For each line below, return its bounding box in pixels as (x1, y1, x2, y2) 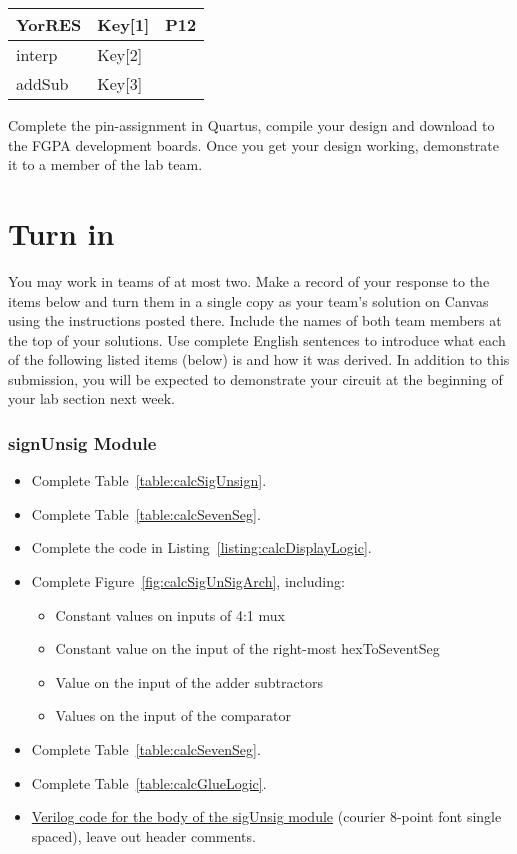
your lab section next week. (8, 388, 175, 409)
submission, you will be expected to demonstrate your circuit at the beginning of (8, 368, 503, 389)
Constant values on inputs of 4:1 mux (55, 604, 285, 625)
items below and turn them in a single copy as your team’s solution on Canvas (8, 290, 489, 311)
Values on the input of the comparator (55, 705, 292, 726)
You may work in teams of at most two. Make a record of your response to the (8, 270, 490, 291)
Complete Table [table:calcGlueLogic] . (31, 772, 267, 793)
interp (16, 43, 58, 66)
